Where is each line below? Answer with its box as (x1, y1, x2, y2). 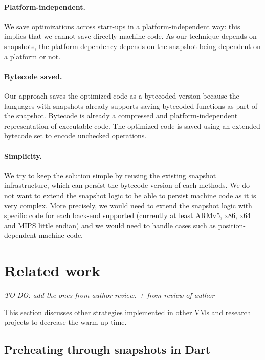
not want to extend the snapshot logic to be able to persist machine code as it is (4, 189, 256, 200)
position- (218, 220, 246, 230)
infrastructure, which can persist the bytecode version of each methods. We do (4, 180, 250, 190)
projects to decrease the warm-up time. (4, 317, 127, 327)
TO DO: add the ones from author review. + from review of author (4, 290, 215, 300)
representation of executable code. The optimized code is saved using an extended (4, 120, 260, 131)
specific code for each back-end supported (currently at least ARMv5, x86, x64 (4, 210, 251, 221)
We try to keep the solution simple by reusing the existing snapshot (4, 170, 216, 180)
